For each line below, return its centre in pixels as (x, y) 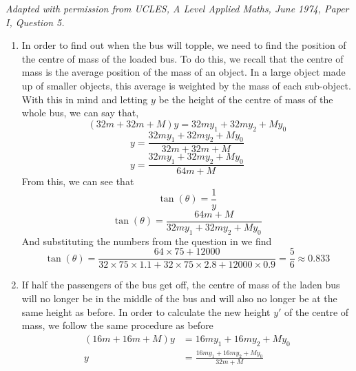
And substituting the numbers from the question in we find (147, 241)
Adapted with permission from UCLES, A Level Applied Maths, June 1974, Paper (177, 8)
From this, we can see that (78, 181)
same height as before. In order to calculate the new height (146, 311)
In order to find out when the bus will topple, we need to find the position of (184, 45)
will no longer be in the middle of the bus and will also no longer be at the (179, 298)
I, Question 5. (35, 22)
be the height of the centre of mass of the (246, 99)
